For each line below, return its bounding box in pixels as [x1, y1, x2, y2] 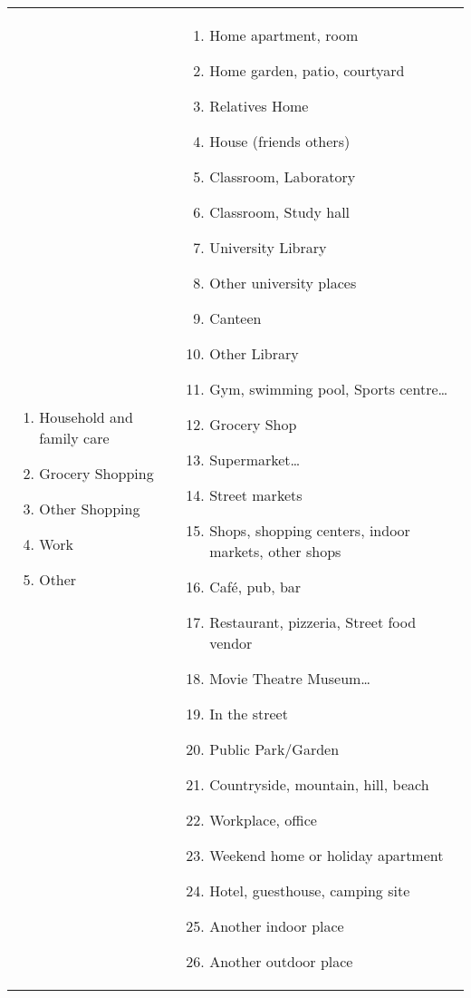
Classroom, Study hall [209, 201, 351, 222]
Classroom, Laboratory [209, 166, 356, 187]
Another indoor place [209, 915, 344, 936]
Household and [39, 406, 133, 427]
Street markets [209, 484, 303, 505]
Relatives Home [209, 95, 309, 116]
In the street [209, 703, 288, 724]
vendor [209, 632, 253, 653]
